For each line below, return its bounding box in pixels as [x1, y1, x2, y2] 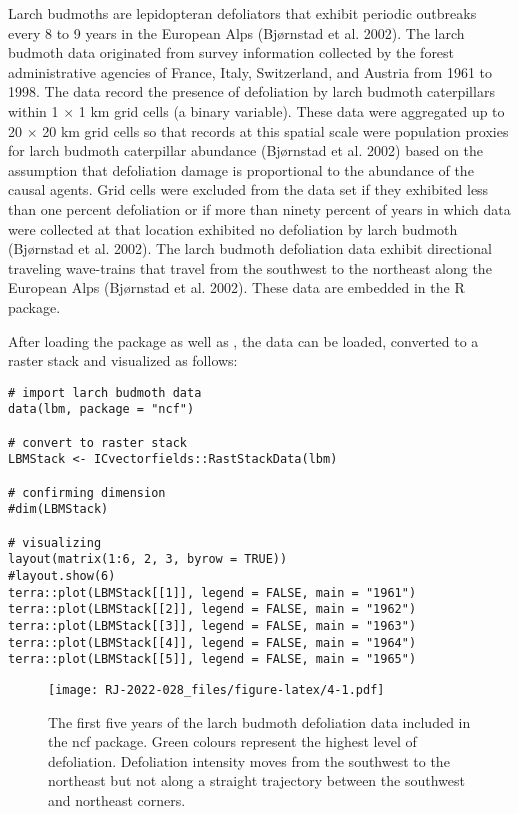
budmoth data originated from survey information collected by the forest [8, 42, 455, 63]
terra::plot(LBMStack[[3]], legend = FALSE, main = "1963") [8, 618, 417, 633]
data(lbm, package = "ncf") [8, 402, 195, 417]
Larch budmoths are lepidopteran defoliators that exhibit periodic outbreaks [8, 3, 477, 23]
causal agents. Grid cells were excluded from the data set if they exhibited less [8, 179, 489, 200]
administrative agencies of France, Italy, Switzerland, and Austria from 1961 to [8, 61, 493, 82]
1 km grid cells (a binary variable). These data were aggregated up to [78, 100, 505, 121]
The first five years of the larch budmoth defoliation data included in [48, 711, 471, 732]
